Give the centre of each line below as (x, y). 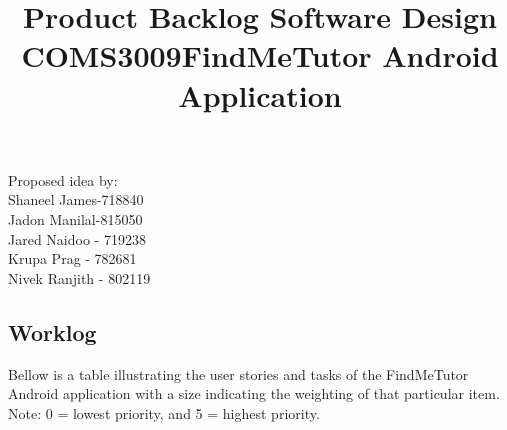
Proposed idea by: (63, 179)
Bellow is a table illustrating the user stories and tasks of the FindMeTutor (238, 373)
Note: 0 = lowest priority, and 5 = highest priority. (164, 412)
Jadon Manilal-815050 (75, 218)
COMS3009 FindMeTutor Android (260, 55)
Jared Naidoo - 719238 (77, 238)
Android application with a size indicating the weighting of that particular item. (254, 393)
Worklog (52, 331)
